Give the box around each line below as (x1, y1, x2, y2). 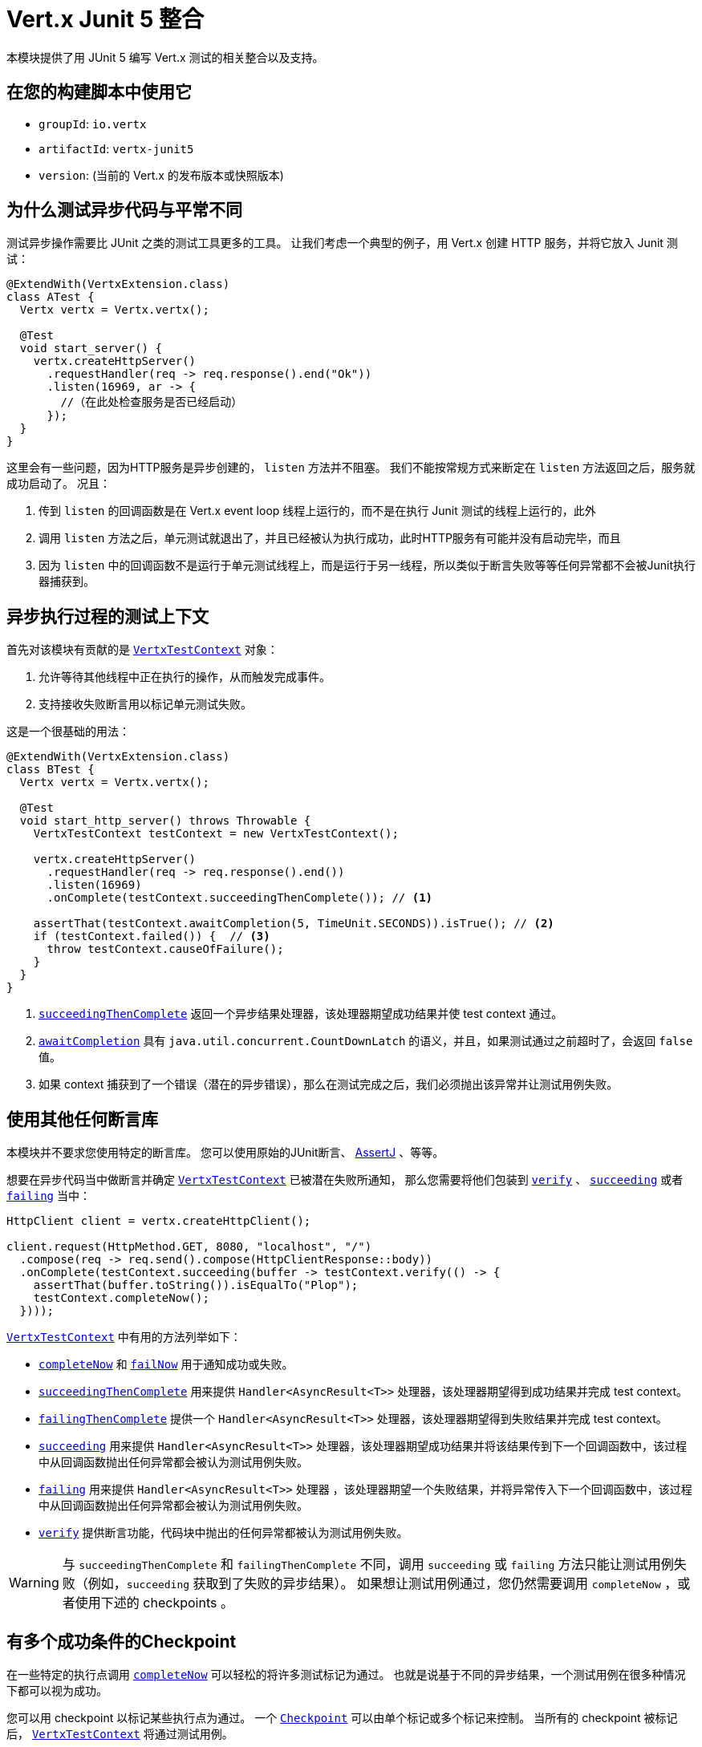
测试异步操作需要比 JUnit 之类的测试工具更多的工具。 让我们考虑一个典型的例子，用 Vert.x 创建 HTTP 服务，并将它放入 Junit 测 (6, 236, 678, 250)
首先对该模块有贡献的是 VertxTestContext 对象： (6, 642, 278, 657)
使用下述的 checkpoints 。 (75, 1595, 233, 1611)
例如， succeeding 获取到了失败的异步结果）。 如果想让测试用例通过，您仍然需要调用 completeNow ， (87, 1575, 678, 1592)
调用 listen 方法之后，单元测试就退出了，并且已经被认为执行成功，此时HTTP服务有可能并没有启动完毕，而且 (39, 531, 621, 545)
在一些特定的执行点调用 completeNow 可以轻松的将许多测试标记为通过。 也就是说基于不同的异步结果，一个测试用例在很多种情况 (6, 1667, 686, 1681)
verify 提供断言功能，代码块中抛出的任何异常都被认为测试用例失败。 (39, 1526, 408, 1540)
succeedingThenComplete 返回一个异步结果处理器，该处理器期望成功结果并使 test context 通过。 (39, 1007, 563, 1021)
